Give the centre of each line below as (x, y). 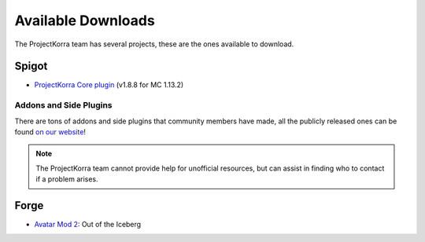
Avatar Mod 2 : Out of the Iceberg (88, 225)
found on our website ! (50, 132)
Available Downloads (85, 20)
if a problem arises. (67, 179)
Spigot (31, 66)
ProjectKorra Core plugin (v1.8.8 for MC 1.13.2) (109, 85)
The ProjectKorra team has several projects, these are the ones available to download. (154, 44)
